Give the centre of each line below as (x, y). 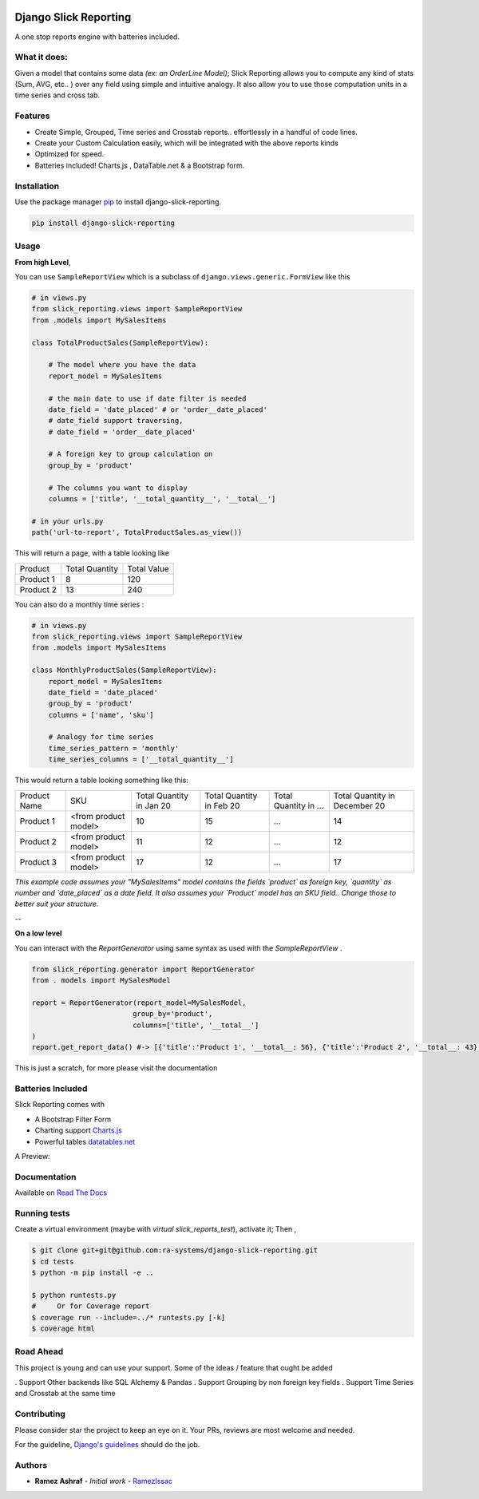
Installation (37, 186)
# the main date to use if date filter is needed (147, 398)
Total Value (148, 568)
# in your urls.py (67, 521)
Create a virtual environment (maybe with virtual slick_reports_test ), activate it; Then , (156, 1229)
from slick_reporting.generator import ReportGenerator (143, 969)
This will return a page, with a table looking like (92, 553)
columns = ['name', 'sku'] (101, 715)
